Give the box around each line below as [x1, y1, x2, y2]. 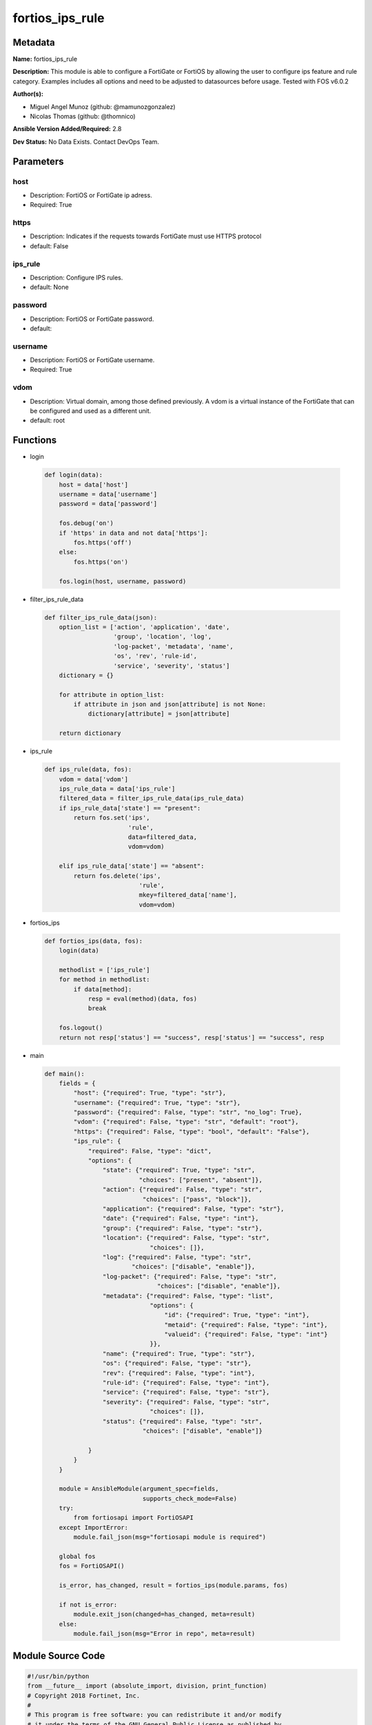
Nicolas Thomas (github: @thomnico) [30, 112, 136, 121]
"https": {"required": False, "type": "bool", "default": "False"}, [73, 1127, 310, 1135]
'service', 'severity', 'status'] [113, 662, 230, 669]
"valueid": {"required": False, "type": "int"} [164, 1330, 329, 1339]
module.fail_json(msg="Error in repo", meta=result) [73, 1630, 256, 1638]
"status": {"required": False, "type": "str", [102, 1417, 263, 1425]
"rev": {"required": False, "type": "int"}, [102, 1369, 256, 1377]
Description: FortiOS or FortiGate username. [30, 356, 155, 364]
